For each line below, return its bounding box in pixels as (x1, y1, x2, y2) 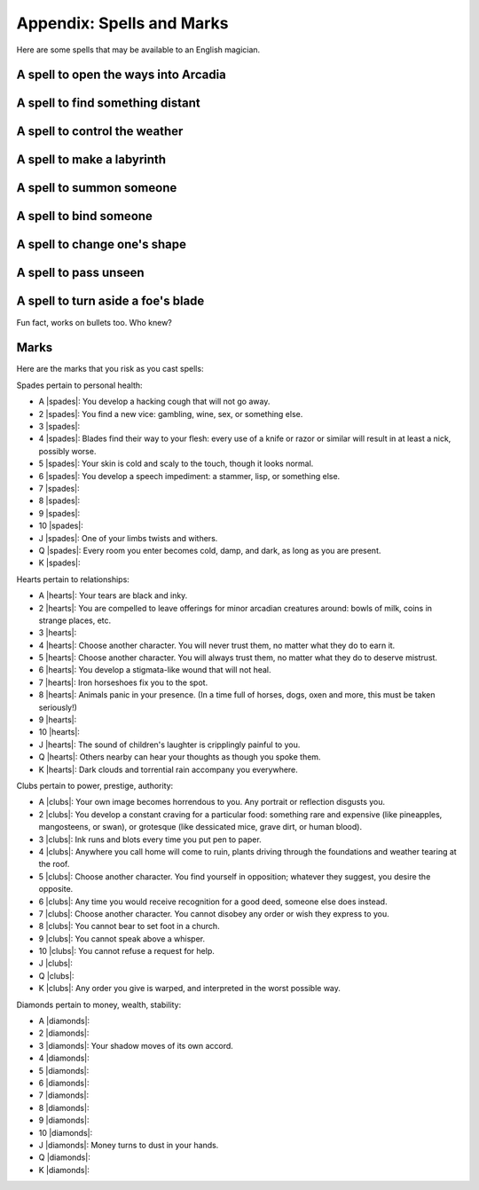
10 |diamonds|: (38, 1127, 93, 1138)
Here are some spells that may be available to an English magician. (16, 44, 261, 55)
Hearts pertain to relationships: (16, 573, 130, 585)
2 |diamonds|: (38, 1028, 90, 1038)
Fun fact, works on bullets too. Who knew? (16, 317, 173, 327)
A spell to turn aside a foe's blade (16, 294, 205, 309)
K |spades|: (38, 557, 81, 568)
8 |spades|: (38, 495, 81, 506)
